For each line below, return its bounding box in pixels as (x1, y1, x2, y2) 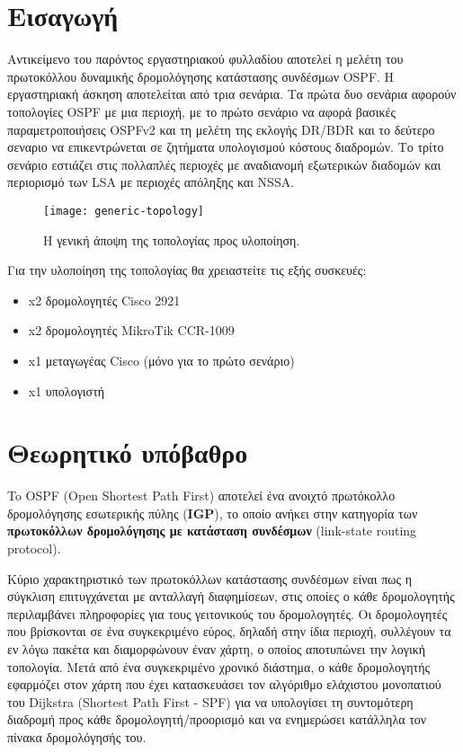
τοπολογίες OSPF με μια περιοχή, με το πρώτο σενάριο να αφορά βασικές (7, 102, 396, 120)
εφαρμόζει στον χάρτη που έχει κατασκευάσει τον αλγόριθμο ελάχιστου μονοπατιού (7, 675, 441, 694)
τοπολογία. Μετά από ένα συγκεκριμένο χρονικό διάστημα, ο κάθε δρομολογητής (7, 657, 431, 676)
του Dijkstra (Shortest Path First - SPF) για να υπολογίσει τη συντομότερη (7, 692, 414, 711)
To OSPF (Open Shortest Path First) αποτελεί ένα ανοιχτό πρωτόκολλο (7, 486, 396, 505)
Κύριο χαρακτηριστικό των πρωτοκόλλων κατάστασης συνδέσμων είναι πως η (7, 569, 413, 588)
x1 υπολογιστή (28, 381, 105, 400)
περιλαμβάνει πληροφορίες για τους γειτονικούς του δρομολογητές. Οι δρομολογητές (7, 604, 448, 623)
